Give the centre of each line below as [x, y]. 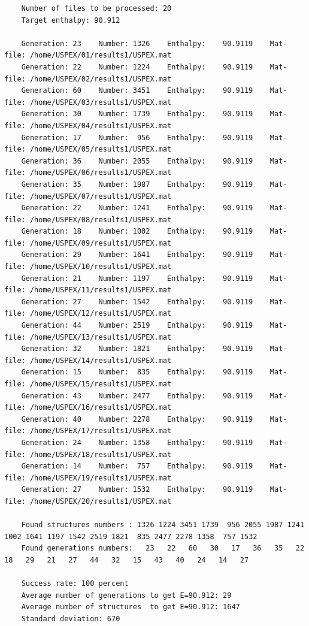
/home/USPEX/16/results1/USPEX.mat [101, 408]
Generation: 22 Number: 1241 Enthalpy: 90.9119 [137, 208]
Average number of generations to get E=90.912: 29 [126, 595]
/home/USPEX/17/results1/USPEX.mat [101, 431]
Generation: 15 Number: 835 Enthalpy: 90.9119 [137, 372]
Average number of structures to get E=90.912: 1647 [131, 607]
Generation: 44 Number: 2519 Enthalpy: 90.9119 [137, 326]
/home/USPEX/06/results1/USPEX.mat [101, 173]
